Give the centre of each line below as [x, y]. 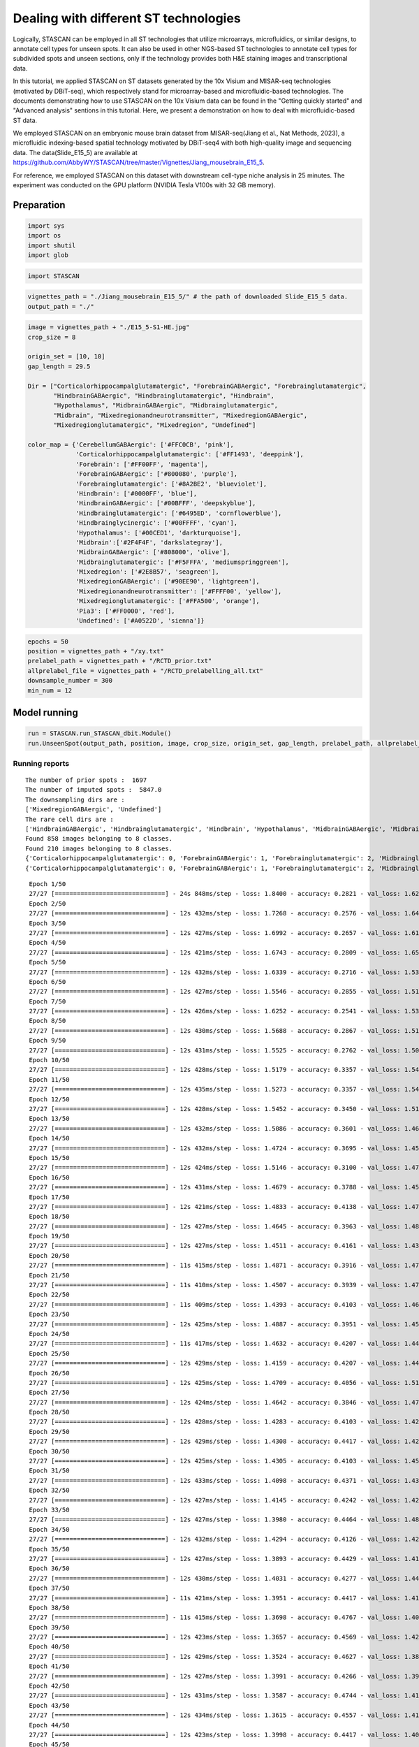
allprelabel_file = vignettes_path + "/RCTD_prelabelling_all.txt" [146, 670]
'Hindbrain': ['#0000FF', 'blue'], [137, 493]
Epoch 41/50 [49, 1666]
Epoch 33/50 [49, 1510]
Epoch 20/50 [49, 1255]
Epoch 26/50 [49, 1373]
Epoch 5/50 [47, 962]
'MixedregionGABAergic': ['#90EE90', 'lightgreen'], [168, 581]
